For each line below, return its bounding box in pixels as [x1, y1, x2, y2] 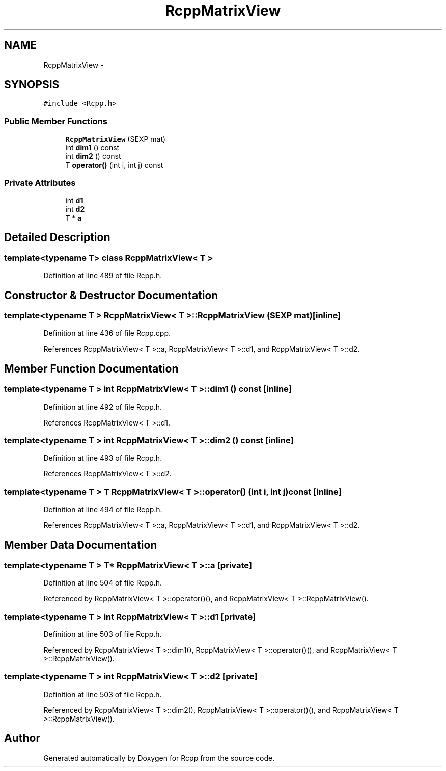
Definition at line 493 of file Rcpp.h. [43, 454, 162, 463]
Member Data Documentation [4, 538, 157, 551]
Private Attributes [4, 177, 76, 188]
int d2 [65, 204, 85, 214]
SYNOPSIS [4, 78, 60, 91]
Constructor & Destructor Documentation [4, 288, 218, 302]
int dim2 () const [65, 152, 121, 161]
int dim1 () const [65, 143, 120, 152]
